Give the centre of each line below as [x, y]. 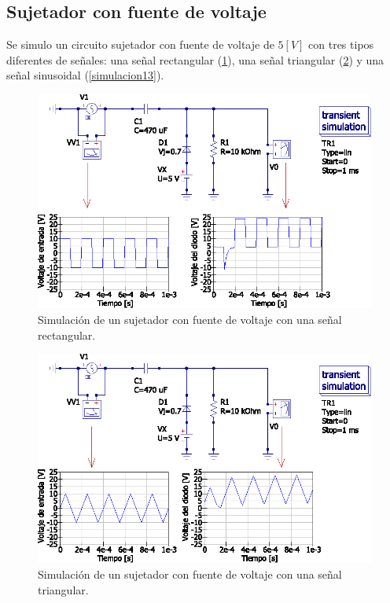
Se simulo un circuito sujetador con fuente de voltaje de [140, 44]
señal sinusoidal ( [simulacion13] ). [85, 75]
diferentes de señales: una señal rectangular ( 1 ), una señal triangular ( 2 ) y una [195, 59]
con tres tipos [341, 44]
